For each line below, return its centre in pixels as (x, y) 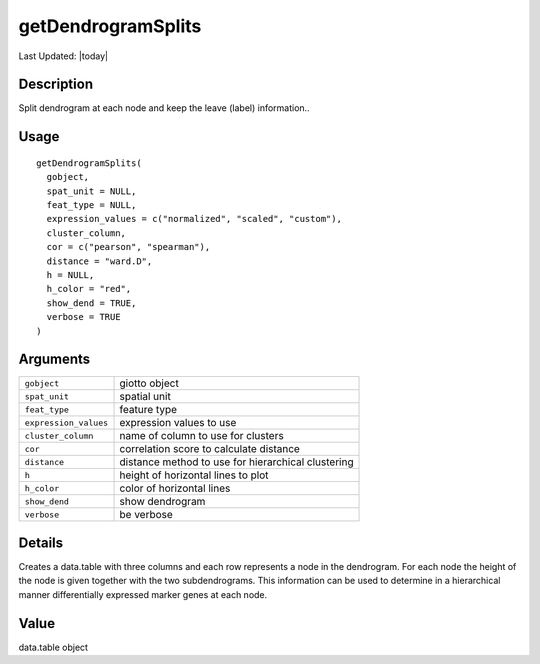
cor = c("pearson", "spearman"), (128, 247)
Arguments (54, 359)
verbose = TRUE (83, 317)
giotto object (149, 383)
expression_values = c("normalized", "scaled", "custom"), (194, 219)
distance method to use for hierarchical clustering (236, 462)
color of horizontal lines (175, 488)
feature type (148, 410)
